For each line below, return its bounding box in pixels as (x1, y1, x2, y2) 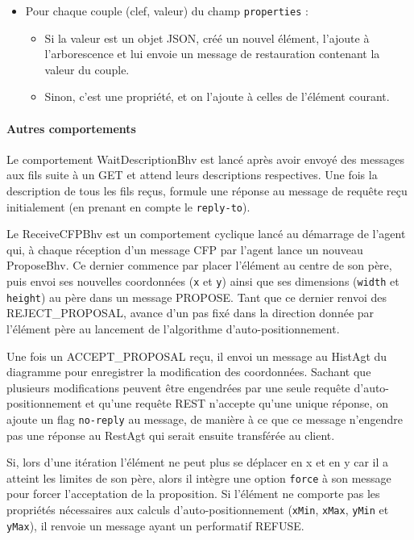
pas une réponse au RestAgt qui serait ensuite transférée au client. (6, 426, 335, 443)
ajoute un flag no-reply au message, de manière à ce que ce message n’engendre (6, 410, 403, 427)
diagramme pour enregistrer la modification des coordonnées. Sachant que (6, 363, 371, 380)
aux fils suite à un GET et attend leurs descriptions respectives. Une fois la (6, 166, 378, 183)
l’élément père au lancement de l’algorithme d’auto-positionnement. (6, 320, 340, 337)
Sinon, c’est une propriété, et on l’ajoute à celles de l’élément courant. (44, 88, 390, 105)
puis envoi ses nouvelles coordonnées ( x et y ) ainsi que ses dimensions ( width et (6, 273, 400, 290)
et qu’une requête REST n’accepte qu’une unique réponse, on (85, 395, 388, 412)
